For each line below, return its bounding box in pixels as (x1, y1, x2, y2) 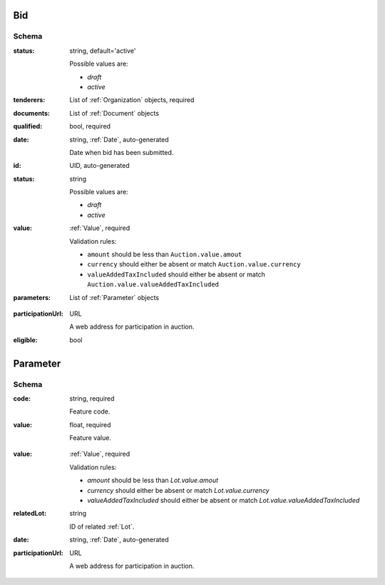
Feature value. (69, 434, 112, 442)
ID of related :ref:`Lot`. (69, 522, 135, 531)
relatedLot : (13, 509, 47, 518)
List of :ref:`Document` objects (69, 109, 160, 117)
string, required (69, 394, 115, 403)
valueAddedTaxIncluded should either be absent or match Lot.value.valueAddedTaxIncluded (87, 496, 360, 505)
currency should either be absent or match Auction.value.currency (87, 260, 301, 269)
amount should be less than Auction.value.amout (87, 250, 242, 259)
